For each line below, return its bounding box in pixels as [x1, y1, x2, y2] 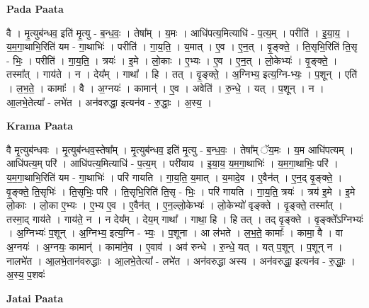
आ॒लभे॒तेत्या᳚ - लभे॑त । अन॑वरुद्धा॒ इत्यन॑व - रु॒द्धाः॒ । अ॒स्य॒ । [6, 94, 212, 109]
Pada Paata [6, 1, 64, 16]
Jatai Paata [6, 290, 64, 305]
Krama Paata [6, 118, 73, 133]
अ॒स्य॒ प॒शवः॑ [6, 267, 45, 282]
